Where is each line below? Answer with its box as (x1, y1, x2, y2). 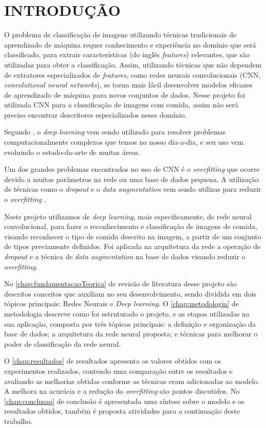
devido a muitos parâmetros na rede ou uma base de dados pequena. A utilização (4, 173, 259, 184)
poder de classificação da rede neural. (4, 338, 121, 349)
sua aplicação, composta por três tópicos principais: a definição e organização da (4, 318, 256, 329)
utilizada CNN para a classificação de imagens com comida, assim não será (4, 99, 238, 110)
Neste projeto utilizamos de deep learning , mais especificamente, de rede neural (4, 211, 252, 221)
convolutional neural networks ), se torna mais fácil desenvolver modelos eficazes (4, 79, 253, 90)
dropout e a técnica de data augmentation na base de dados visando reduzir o (4, 251, 246, 261)
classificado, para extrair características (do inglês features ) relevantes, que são (4, 49, 250, 60)
